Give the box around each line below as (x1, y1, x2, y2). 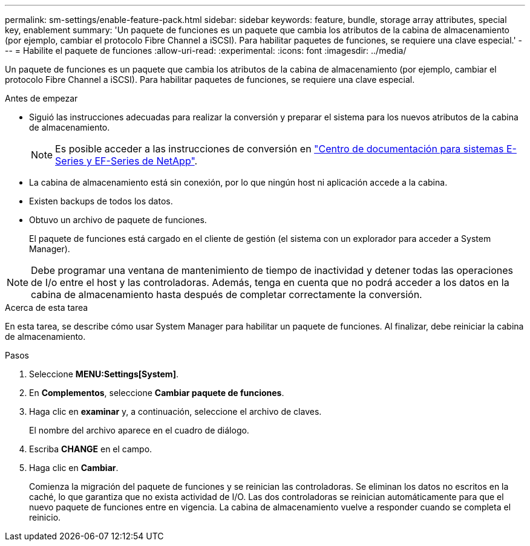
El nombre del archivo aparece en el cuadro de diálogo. (29, 425, 249, 435)
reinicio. (29, 512, 61, 522)
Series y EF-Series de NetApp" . (55, 155, 198, 167)
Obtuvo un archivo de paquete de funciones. (29, 215, 207, 225)
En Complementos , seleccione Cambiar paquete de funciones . (29, 388, 284, 398)
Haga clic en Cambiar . (29, 463, 119, 473)
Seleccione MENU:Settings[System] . (29, 369, 178, 379)
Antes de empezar (5, 93, 78, 103)
